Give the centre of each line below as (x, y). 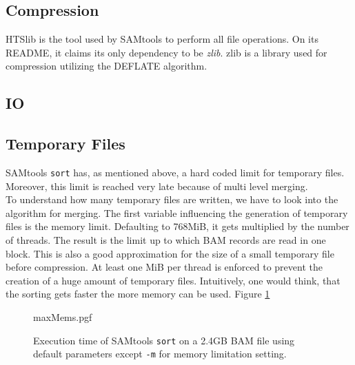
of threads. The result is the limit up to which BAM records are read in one (166, 240)
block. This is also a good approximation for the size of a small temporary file (170, 253)
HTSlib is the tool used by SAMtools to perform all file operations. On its (162, 39)
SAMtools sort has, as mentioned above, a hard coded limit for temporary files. (175, 172)
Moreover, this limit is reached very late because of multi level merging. (157, 186)
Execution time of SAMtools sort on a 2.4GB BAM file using (164, 340)
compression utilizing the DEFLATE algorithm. (106, 66)
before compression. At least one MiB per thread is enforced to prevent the (164, 267)
